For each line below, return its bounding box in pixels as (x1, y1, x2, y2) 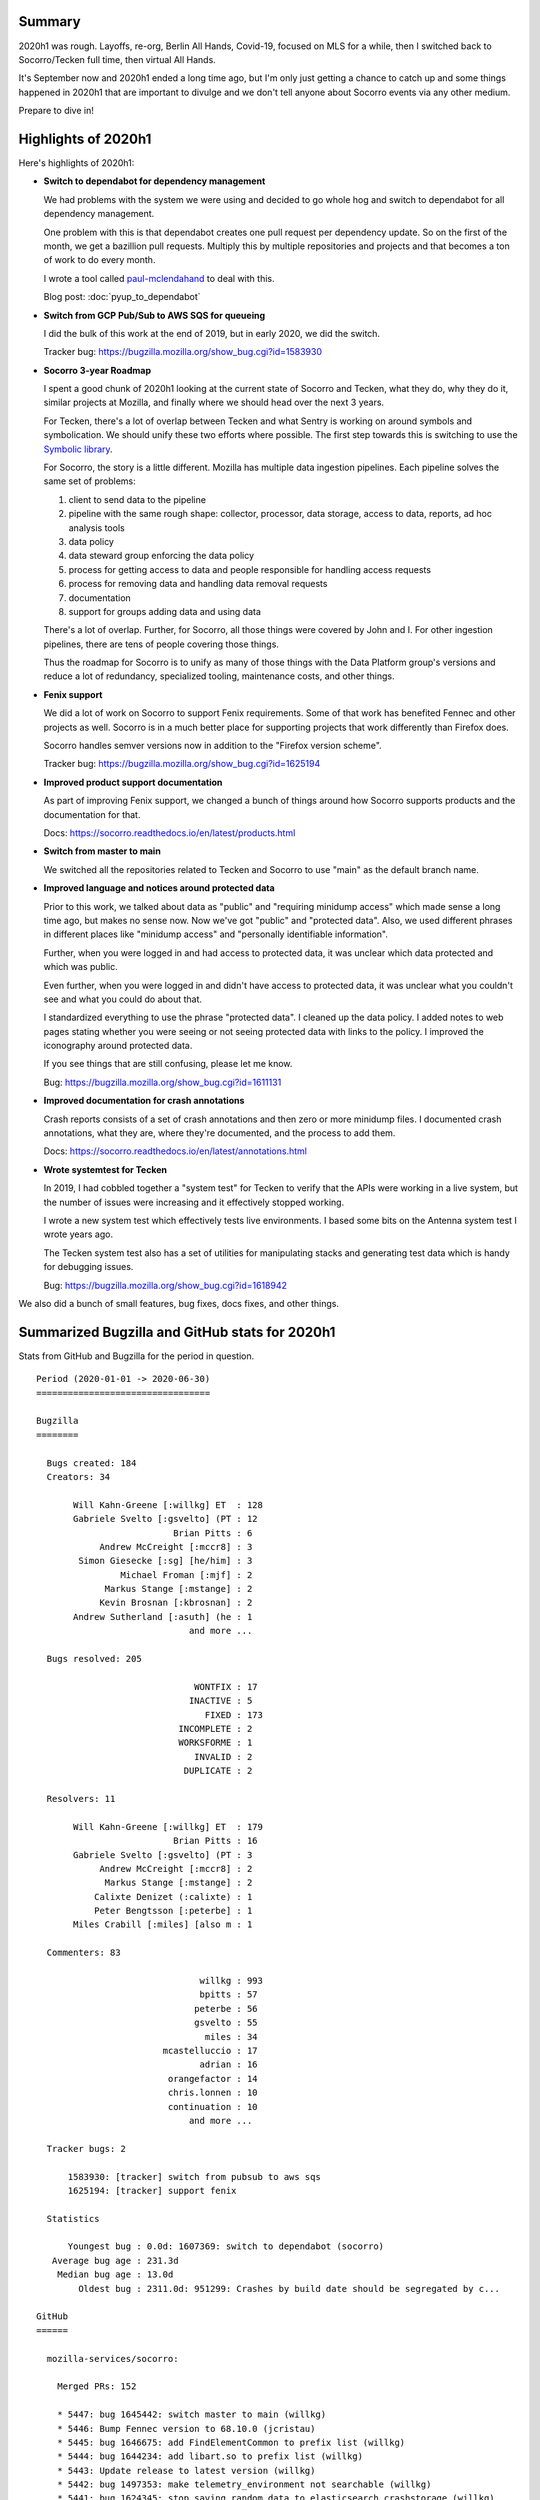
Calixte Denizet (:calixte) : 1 (93, 1891, 253, 1902)
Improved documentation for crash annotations (43, 1095, 245, 1107)
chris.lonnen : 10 (167, 2087, 259, 2099)
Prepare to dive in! (18, 105, 94, 117)
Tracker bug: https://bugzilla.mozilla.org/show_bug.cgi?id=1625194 (43, 758, 321, 770)
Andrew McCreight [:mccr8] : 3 (99, 1541, 253, 1552)
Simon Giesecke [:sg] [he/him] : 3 (78, 1555, 253, 1567)
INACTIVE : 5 (188, 1695, 253, 1707)
